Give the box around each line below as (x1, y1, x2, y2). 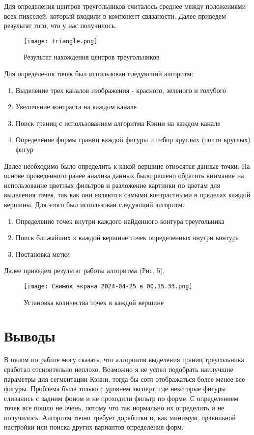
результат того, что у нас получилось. (4, 20, 117, 31)
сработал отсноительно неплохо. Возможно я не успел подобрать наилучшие (4, 364, 233, 374)
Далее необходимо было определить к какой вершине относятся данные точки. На (4, 160, 250, 171)
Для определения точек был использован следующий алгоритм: (4, 68, 194, 79)
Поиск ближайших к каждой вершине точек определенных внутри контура (15, 232, 239, 243)
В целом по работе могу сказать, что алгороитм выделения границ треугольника (4, 354, 244, 365)
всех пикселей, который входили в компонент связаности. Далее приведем (4, 10, 226, 21)
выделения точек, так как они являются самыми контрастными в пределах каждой (4, 189, 251, 200)
